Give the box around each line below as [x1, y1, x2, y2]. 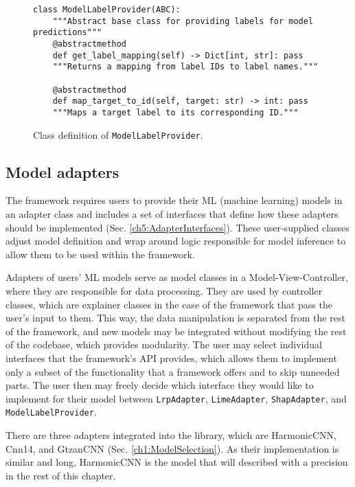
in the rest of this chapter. [5, 468, 116, 482]
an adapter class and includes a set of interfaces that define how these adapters [5, 207, 339, 221]
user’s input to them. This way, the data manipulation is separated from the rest [5, 310, 345, 325]
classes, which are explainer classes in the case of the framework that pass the [5, 297, 332, 311]
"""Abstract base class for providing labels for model [52, 16, 314, 26]
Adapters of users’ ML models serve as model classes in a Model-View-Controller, [5, 270, 348, 284]
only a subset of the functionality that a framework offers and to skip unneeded [5, 364, 340, 378]
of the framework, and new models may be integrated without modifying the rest [5, 324, 347, 338]
